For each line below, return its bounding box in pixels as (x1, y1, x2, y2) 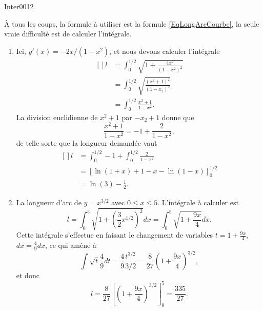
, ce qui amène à (45, 239, 96, 250)
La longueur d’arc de (16, 197, 82, 207)
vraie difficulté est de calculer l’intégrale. (4, 28, 132, 39)
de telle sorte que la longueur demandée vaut (16, 138, 157, 148)
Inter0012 (4, 1, 34, 11)
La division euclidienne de (16, 111, 98, 122)
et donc (16, 270, 39, 281)
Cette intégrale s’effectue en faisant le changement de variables (16, 229, 213, 240)
